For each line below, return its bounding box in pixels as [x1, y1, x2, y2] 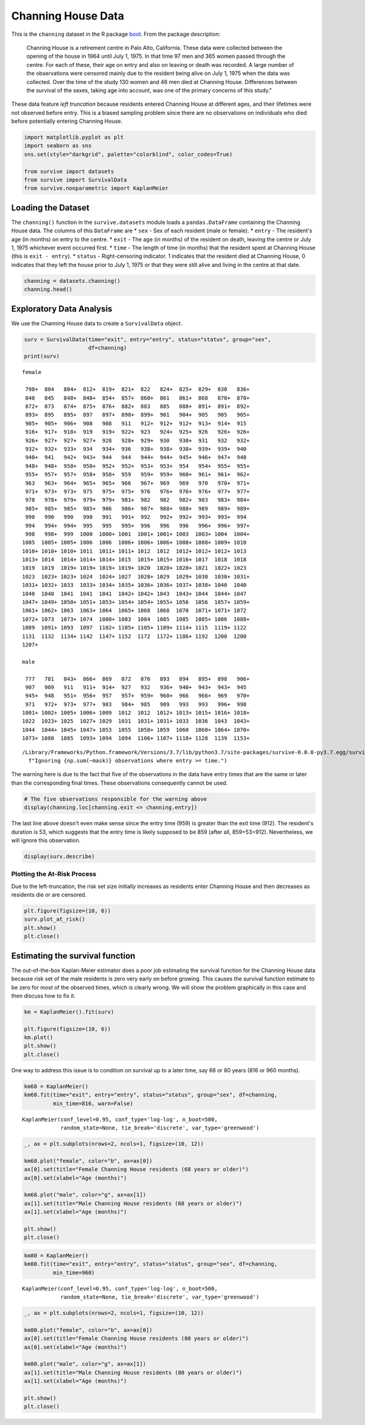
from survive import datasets [24, 168, 114, 175]
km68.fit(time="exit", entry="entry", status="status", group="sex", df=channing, [24, 1092, 278, 1098]
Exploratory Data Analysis [11, 303, 113, 314]
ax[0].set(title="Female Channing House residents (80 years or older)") [24, 1335, 249, 1342]
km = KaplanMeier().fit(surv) [24, 1008, 114, 1015]
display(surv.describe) [24, 853, 96, 860]
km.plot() [24, 1034, 54, 1041]
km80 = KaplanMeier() [24, 1252, 89, 1259]
